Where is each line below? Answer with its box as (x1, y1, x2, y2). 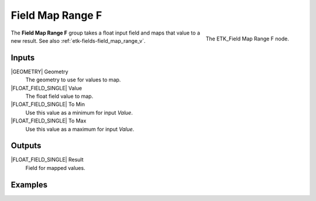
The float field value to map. (25, 93, 94, 100)
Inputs (11, 53, 35, 63)
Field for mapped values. (25, 164, 85, 171)
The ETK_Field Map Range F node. (205, 35, 289, 42)
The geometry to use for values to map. (25, 76, 121, 83)
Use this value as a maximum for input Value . (25, 125, 135, 132)
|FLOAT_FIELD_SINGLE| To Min (11, 101, 85, 108)
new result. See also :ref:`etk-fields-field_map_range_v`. (11, 37, 146, 44)
